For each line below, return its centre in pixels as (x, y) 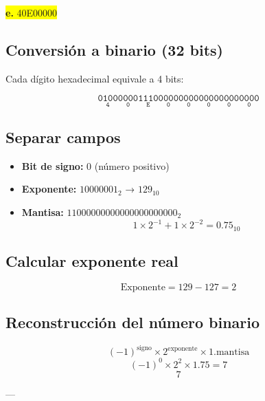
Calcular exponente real (92, 260)
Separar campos (63, 137)
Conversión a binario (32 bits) (114, 49)
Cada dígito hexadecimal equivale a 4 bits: (95, 78)
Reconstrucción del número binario (133, 322)
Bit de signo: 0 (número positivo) (95, 165)
